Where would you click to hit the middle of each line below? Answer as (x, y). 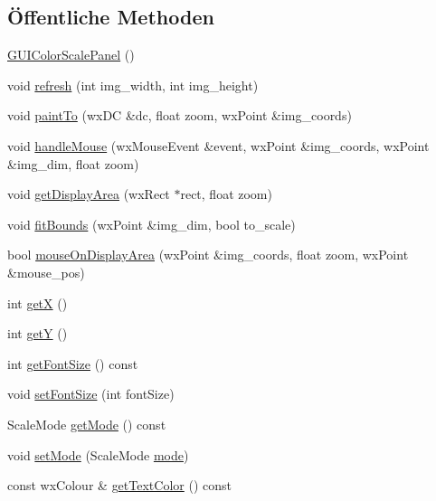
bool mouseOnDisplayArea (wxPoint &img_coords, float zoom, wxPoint (208, 255)
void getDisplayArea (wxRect (89, 194)
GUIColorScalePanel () (71, 55)
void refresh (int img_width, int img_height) (133, 85)
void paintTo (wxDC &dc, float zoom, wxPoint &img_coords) (180, 115)
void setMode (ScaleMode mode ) (98, 454)
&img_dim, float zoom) (73, 163)
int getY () (38, 333)
